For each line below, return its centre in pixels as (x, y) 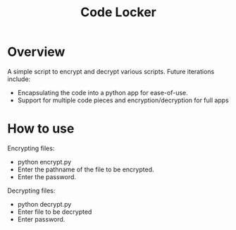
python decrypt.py (44, 204)
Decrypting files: (31, 190)
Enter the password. (46, 176)
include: (19, 79)
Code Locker (118, 12)
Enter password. (41, 219)
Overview (36, 52)
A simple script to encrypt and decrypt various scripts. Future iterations (111, 71)
